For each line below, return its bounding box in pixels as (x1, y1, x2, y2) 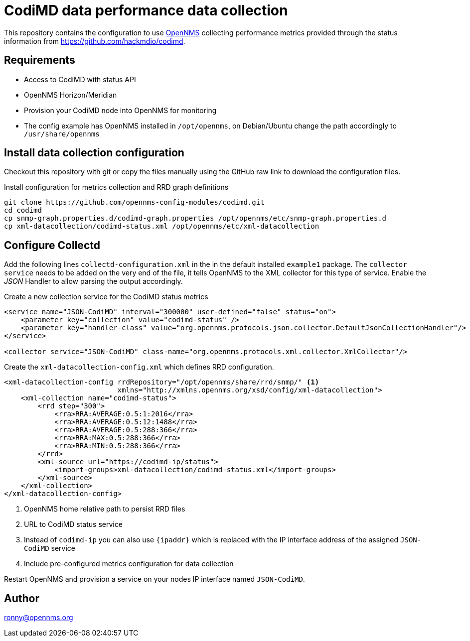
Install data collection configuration (4, 146, 184, 159)
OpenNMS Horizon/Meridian (24, 90, 117, 99)
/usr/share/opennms (24, 129, 100, 138)
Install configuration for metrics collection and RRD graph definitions (4, 183, 229, 192)
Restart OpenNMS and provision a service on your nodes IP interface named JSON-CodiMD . (4, 575, 305, 584)
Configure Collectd (4, 239, 100, 252)
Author (4, 592, 39, 605)
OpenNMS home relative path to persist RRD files (24, 505, 185, 513)
